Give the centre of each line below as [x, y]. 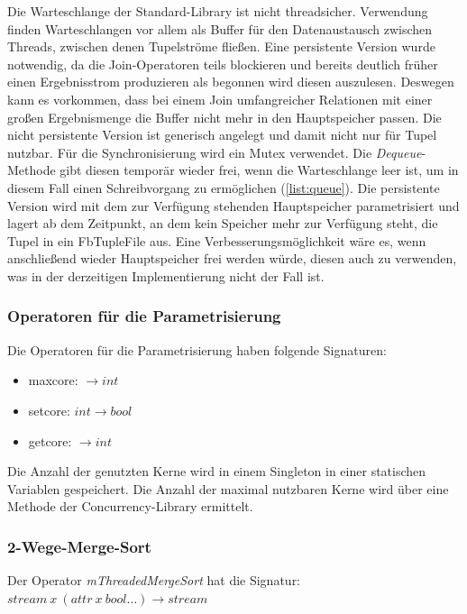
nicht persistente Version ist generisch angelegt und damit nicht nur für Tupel [222, 135]
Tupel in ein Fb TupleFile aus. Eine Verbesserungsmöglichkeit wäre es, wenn [217, 240]
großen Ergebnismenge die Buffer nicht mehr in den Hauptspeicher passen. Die [224, 117]
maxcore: [53, 380]
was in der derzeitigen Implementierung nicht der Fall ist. [166, 275]
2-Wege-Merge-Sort [79, 546]
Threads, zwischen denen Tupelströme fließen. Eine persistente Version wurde [221, 46]
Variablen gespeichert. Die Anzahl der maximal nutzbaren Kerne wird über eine [228, 488]
